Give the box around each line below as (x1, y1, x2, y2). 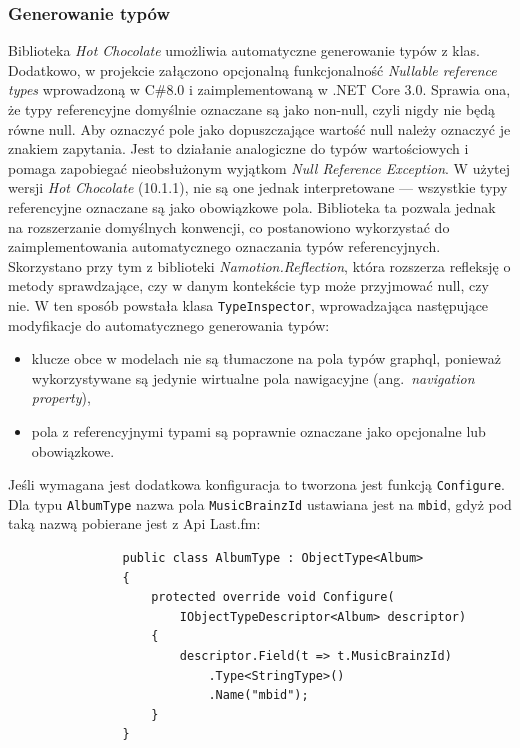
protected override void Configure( (151, 590, 395, 605)
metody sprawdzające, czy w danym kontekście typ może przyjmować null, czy (8, 275, 489, 296)
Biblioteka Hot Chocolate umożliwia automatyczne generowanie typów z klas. (8, 40, 480, 61)
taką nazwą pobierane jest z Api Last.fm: (8, 513, 261, 534)
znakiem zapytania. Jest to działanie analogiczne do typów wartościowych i (8, 138, 469, 159)
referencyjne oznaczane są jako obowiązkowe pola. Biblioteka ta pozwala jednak (8, 196, 496, 217)
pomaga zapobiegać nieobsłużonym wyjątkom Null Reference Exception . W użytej (8, 157, 510, 178)
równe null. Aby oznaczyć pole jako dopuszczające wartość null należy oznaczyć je (8, 118, 511, 139)
